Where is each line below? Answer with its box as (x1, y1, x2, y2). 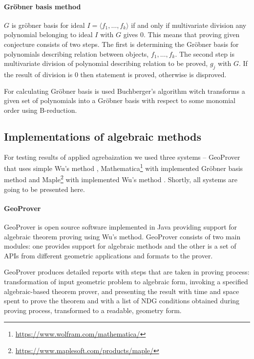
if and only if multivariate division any (131, 20, 247, 30)
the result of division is (4, 69, 73, 79)
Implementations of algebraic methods (4, 128, 202, 144)
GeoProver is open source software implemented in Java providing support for (4, 222, 237, 232)
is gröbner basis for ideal (11, 20, 85, 30)
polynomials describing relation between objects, (4, 48, 149, 59)
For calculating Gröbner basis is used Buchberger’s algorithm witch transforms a (4, 85, 245, 96)
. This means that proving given (144, 29, 240, 40)
